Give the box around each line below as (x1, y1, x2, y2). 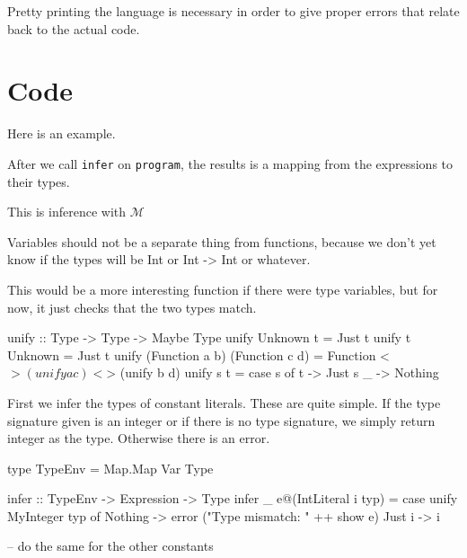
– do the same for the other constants (7, 536, 214, 555)
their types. (7, 172, 70, 190)
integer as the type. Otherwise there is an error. (7, 429, 270, 447)
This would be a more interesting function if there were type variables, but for (7, 279, 438, 298)
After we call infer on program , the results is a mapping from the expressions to (7, 154, 454, 173)
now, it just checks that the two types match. (7, 297, 257, 316)
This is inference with (7, 202, 127, 221)
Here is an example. (7, 124, 116, 143)
